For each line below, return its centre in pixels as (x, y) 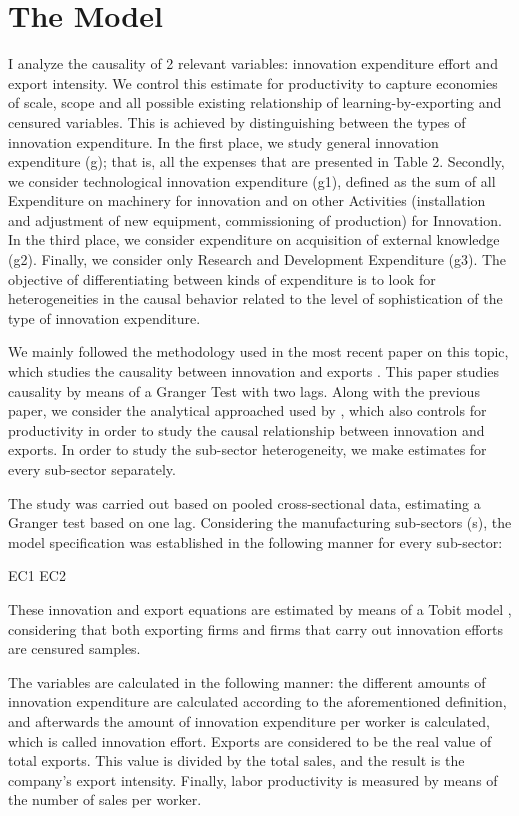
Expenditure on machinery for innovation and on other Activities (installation (247, 200)
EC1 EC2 (37, 575)
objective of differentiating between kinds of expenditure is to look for (222, 278)
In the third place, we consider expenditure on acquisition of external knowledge (254, 239)
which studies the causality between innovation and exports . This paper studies (254, 371)
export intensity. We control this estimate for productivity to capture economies (253, 82)
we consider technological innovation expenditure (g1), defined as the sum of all (252, 180)
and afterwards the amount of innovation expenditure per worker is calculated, (249, 720)
